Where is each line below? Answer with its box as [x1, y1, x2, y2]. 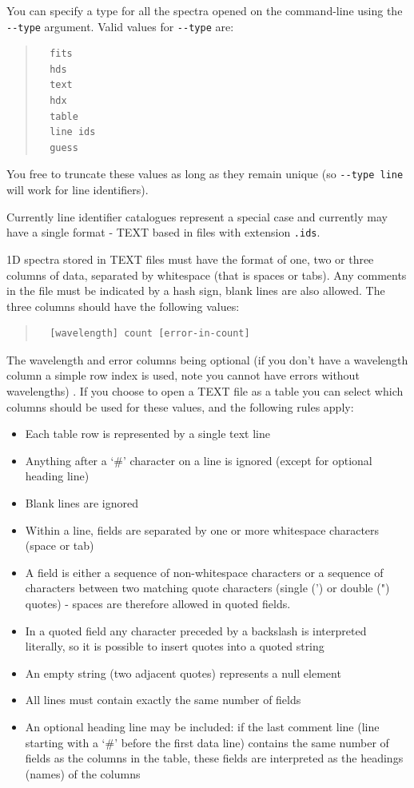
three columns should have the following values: [6, 297, 240, 314]
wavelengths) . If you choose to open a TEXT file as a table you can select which [6, 383, 404, 400]
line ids [50, 126, 96, 138]
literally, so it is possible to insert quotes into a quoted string [25, 638, 324, 655]
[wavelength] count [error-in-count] [50, 328, 250, 340]
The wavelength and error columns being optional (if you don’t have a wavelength [6, 351, 408, 368]
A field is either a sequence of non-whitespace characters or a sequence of [25, 563, 384, 580]
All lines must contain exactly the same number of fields [25, 691, 301, 708]
